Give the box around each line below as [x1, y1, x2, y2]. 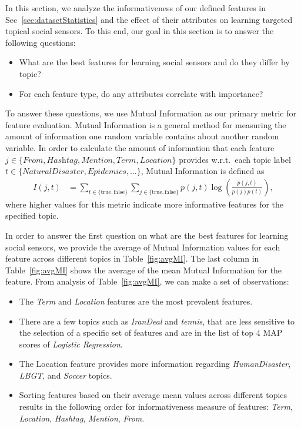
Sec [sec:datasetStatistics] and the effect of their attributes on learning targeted [5, 13, 293, 25]
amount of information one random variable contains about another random [5, 130, 279, 142]
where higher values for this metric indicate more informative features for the [5, 198, 284, 210]
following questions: [5, 36, 76, 48]
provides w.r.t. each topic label [179, 153, 291, 165]
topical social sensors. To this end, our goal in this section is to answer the [5, 25, 274, 37]
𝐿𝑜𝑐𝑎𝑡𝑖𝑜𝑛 [139, 156, 172, 165]
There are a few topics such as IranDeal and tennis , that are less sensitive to [19, 315, 295, 327]
